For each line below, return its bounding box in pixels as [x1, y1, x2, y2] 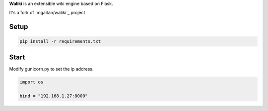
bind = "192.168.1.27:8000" [19, 93, 88, 99]
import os [19, 79, 44, 85]
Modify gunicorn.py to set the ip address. [9, 66, 94, 72]
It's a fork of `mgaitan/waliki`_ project [9, 10, 85, 16]
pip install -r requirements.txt [19, 38, 101, 44]
